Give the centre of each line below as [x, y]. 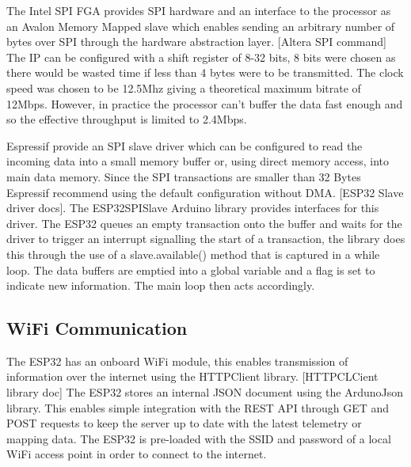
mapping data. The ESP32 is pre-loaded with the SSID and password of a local [199, 438]
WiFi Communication [97, 328]
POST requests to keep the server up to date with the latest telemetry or [184, 423]
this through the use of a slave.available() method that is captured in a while [193, 254]
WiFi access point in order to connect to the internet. [137, 454]
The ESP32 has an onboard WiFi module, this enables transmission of [177, 361]
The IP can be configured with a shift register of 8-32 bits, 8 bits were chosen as [201, 57]
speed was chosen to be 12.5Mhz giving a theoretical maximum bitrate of [184, 87]
